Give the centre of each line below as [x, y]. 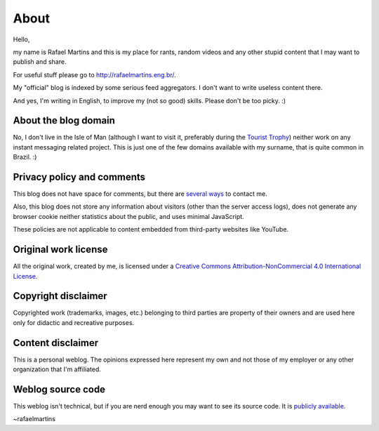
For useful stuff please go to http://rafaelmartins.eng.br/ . [95, 74]
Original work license [60, 250]
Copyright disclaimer [60, 296]
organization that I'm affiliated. [57, 369]
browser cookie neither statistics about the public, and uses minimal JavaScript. [129, 216]
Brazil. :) [25, 157]
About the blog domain [64, 120]
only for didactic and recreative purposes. [74, 322]
